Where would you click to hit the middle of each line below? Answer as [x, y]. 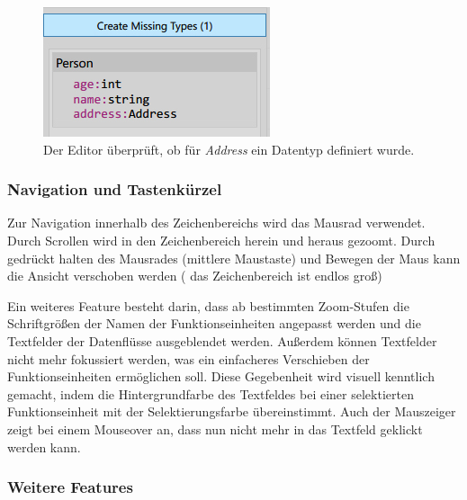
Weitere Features [70, 487]
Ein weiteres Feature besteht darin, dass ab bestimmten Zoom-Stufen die [208, 305]
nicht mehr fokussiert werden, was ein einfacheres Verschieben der [189, 358]
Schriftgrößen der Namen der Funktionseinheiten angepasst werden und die [214, 323]
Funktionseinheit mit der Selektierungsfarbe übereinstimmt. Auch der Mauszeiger [232, 411]
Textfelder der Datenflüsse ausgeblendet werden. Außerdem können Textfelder [222, 340]
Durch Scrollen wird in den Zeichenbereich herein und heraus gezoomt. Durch [221, 240]
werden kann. [44, 446]
